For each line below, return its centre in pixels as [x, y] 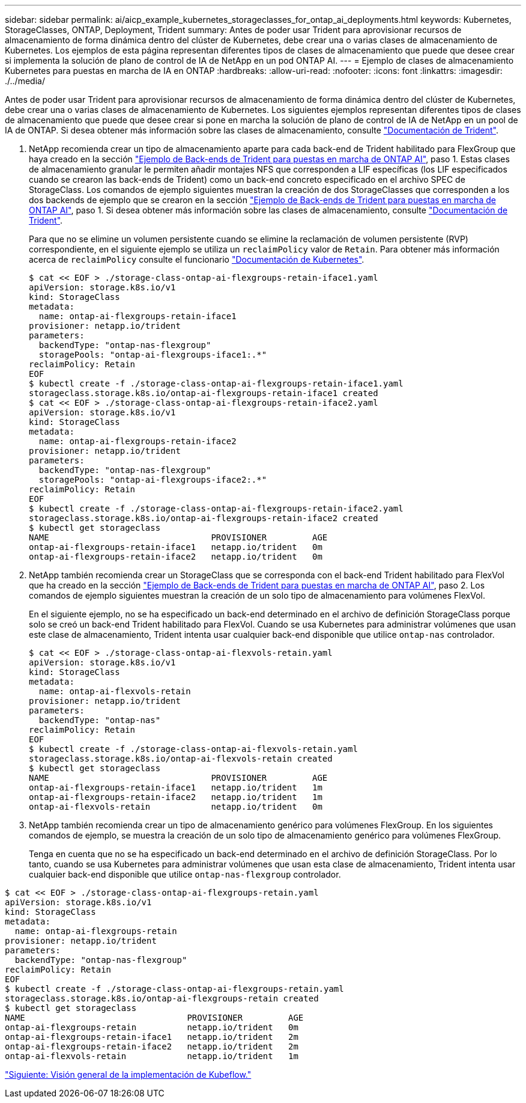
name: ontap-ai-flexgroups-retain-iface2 [138, 441]
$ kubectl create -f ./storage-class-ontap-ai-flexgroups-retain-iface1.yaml [216, 383]
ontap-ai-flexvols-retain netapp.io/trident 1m [152, 1056]
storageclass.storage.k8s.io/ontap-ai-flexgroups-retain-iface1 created [204, 393]
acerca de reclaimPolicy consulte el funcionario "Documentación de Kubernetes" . [197, 259]
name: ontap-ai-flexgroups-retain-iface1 [138, 316]
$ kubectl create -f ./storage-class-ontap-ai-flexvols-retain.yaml [193, 749]
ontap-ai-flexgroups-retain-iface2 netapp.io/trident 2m [152, 1046]
